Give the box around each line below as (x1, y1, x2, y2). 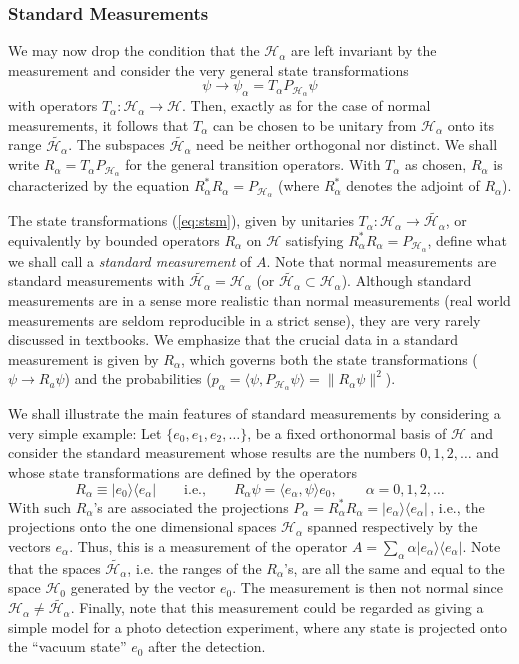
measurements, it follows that (8, 114, 189, 135)
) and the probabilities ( (64, 368, 212, 389)
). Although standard (341, 270, 472, 291)
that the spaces (8, 557, 101, 578)
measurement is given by (8, 348, 159, 369)
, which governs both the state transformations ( (181, 348, 478, 369)
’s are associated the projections (93, 496, 289, 517)
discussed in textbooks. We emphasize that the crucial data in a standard (8, 329, 459, 350)
